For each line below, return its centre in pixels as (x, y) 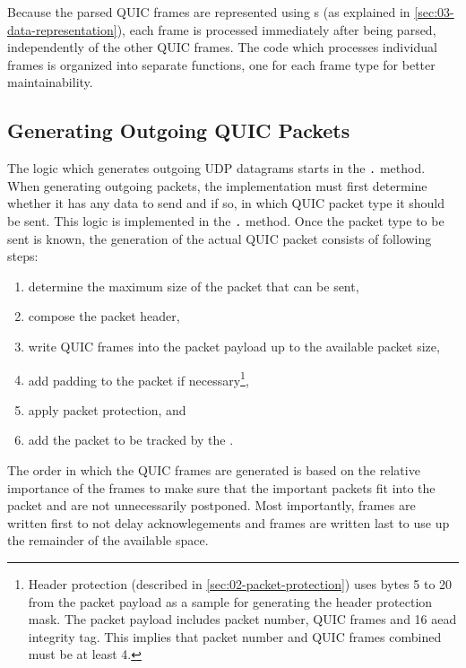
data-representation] (62, 29)
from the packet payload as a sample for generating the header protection (230, 601)
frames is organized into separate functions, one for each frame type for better (221, 64)
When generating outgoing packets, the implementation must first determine (217, 185)
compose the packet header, (104, 316)
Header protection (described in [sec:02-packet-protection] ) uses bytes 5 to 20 (240, 584)
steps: (23, 256)
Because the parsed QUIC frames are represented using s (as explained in (209, 12)
